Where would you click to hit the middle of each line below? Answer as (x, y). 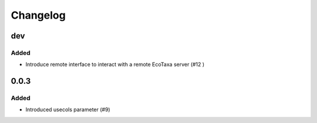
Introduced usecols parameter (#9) (68, 110)
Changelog (38, 15)
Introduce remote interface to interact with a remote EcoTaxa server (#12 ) (115, 65)
